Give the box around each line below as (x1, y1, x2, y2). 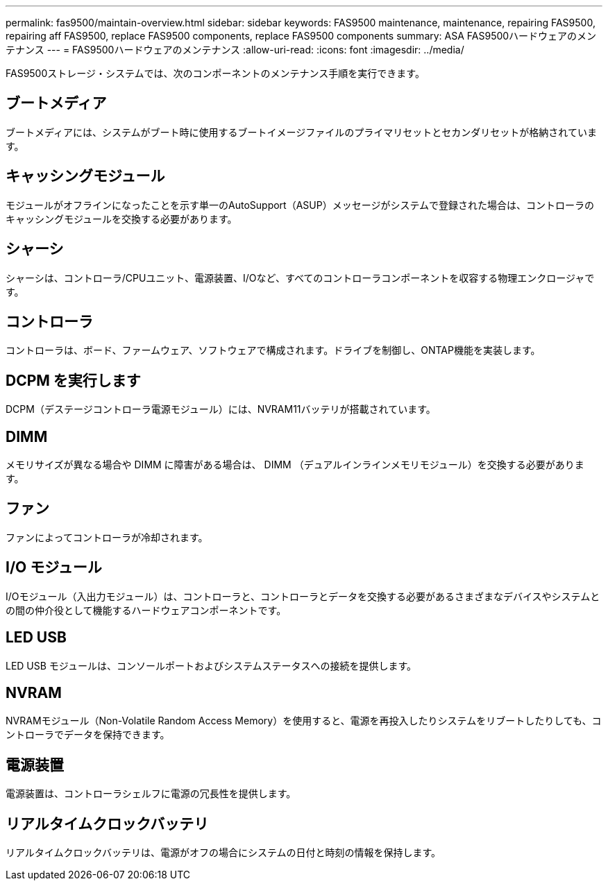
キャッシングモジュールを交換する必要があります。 (6, 212, 237, 225)
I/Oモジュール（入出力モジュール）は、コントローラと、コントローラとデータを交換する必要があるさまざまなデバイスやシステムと (6, 590, 600, 602)
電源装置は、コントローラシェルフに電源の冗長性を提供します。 (6, 787, 296, 800)
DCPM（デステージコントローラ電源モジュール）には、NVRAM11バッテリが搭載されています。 (6, 403, 436, 416)
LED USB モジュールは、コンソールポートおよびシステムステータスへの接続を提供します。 (6, 659, 417, 672)
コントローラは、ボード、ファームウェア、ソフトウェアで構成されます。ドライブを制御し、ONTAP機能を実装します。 (6, 344, 541, 357)
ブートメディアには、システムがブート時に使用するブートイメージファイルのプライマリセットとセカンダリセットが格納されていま (6, 126, 597, 138)
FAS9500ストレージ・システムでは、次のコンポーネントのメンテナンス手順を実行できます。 (6, 67, 425, 79)
